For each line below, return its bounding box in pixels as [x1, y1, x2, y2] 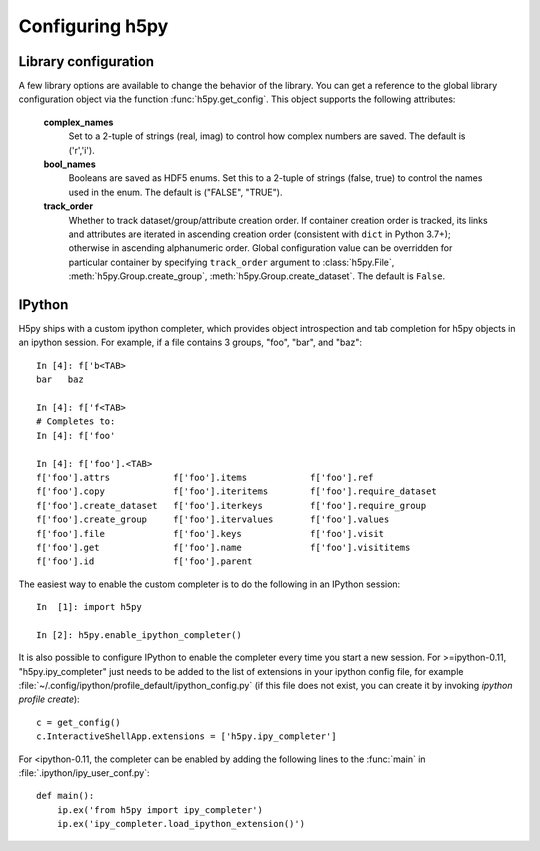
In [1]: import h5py [36, 601, 142, 613]
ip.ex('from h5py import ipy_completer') [56, 804, 264, 815]
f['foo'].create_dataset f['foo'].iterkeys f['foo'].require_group [36, 500, 427, 511]
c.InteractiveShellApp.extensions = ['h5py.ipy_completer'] [36, 731, 337, 742]
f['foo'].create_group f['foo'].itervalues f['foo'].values [36, 514, 390, 525]
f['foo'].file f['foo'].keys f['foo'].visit [36, 528, 385, 539]
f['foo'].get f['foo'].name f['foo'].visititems [36, 541, 411, 553]
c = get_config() [36, 716, 121, 728]
